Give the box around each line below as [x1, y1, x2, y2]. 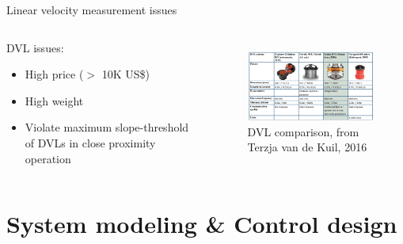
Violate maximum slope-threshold [25, 119, 189, 135]
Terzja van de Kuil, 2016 [247, 139, 367, 155]
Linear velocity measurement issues [6, 2, 177, 17]
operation [25, 150, 71, 166]
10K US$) [101, 66, 150, 82]
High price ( [25, 66, 84, 82]
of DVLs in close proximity [25, 134, 156, 151]
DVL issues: [6, 39, 64, 55]
